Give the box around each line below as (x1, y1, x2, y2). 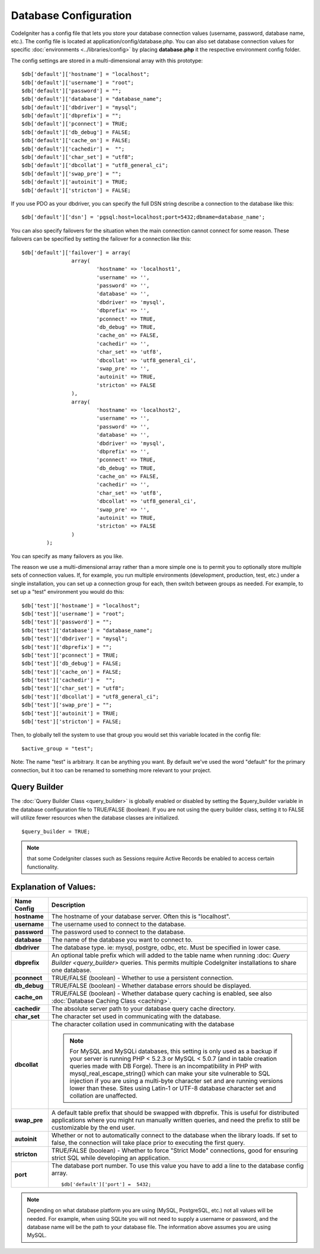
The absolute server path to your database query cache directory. (51, 1005, 236, 1013)
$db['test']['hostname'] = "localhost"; (21, 602, 140, 609)
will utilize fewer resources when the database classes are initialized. (11, 814, 180, 821)
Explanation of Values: (11, 882, 96, 892)
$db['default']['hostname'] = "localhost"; (21, 71, 150, 78)
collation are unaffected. (69, 1091, 137, 1099)
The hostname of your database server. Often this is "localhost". (51, 912, 231, 920)
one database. (51, 966, 92, 974)
